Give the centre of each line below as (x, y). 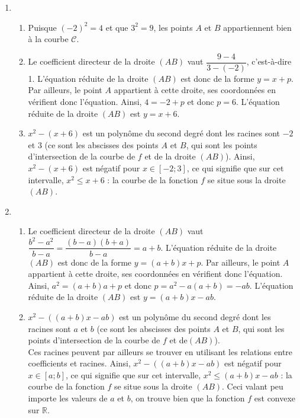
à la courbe (48, 39)
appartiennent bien (257, 27)
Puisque (42, 27)
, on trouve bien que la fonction (188, 398)
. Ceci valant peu (253, 386)
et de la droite (170, 156)
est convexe (275, 398)
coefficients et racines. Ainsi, (79, 363)
